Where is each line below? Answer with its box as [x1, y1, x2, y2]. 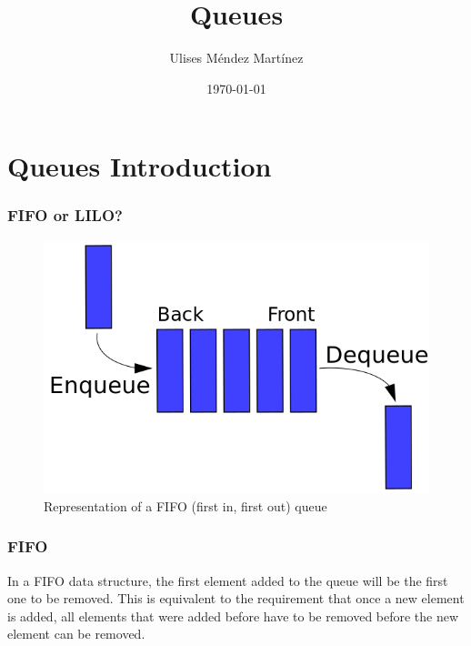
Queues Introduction [7, 147, 272, 185]
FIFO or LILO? [7, 204, 123, 227]
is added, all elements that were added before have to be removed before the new [7, 606, 459, 625]
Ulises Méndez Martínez [169, 48, 304, 67]
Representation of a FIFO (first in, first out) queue [44, 496, 327, 515]
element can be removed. [7, 624, 145, 643]
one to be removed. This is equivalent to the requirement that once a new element [7, 589, 465, 608]
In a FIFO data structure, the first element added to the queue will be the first [7, 570, 448, 590]
